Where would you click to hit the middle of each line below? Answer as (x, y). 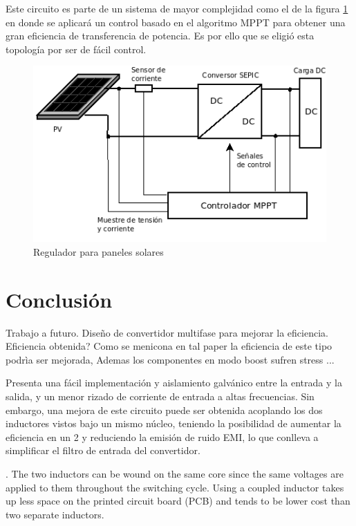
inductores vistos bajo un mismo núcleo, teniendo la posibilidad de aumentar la (174, 423)
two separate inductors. (55, 514)
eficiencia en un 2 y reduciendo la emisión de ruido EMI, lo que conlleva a (162, 436)
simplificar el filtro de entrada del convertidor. (103, 450)
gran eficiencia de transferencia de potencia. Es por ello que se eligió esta (160, 36)
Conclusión (59, 299)
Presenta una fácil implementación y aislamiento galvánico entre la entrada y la (174, 383)
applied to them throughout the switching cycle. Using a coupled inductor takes (175, 487)
